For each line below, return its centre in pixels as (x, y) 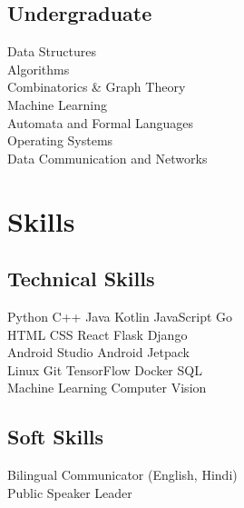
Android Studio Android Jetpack (98, 352)
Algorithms (39, 69)
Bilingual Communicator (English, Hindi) (122, 475)
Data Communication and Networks (107, 158)
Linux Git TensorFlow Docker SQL (105, 369)
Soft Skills (56, 437)
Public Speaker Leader (70, 492)
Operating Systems (60, 140)
